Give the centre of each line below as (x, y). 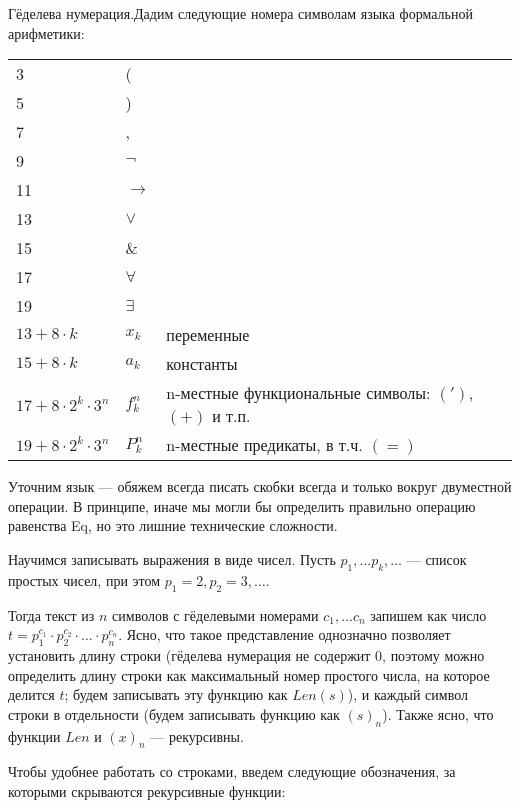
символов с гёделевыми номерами (215, 614)
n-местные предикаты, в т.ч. (264, 445)
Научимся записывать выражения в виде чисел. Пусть (172, 558)
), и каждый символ (407, 694)
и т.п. (231, 416)
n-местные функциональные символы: (298, 393)
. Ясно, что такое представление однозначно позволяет (284, 634)
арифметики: (46, 32)
